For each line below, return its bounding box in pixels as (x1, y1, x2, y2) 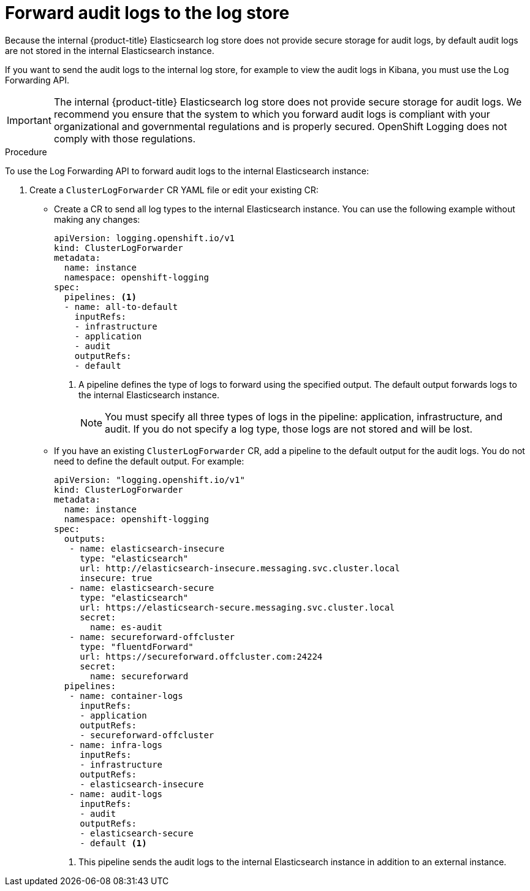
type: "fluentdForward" (80, 641, 194, 652)
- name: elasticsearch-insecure (69, 543, 225, 553)
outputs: (64, 533, 106, 544)
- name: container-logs (69, 690, 183, 701)
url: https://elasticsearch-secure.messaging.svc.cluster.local (80, 602, 395, 612)
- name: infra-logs (69, 739, 163, 750)
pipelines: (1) (64, 291, 137, 302)
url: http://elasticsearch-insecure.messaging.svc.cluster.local (80, 563, 400, 573)
